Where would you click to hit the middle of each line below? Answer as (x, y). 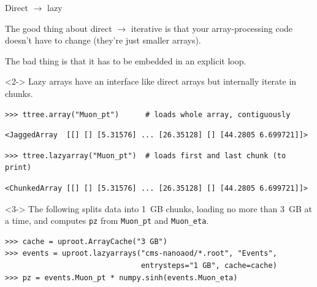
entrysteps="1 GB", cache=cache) (209, 265)
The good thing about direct (59, 28)
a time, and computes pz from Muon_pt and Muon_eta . (107, 220)
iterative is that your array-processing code (212, 28)
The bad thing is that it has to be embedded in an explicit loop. (126, 60)
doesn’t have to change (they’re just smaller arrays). (103, 40)
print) (18, 168)
